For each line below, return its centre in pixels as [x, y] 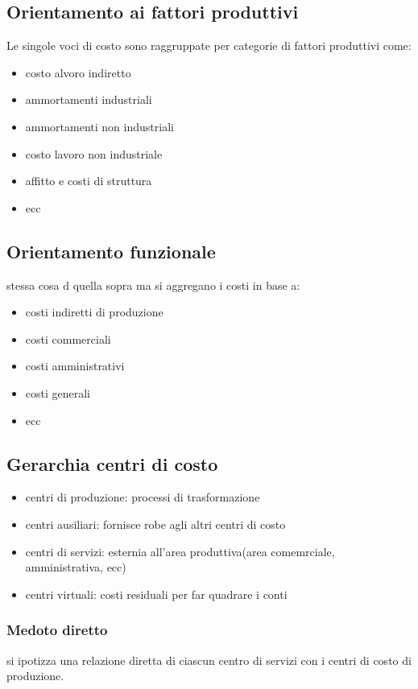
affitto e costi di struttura [89, 181]
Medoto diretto [57, 630]
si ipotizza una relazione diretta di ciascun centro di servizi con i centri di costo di [209, 660]
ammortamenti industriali [89, 99]
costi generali [58, 392]
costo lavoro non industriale [94, 153]
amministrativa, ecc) [76, 567]
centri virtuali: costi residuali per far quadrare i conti [156, 594]
